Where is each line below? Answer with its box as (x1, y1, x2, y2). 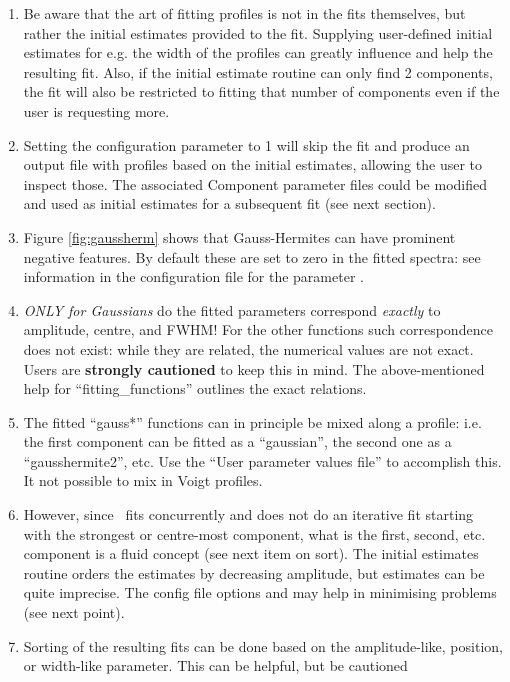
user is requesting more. (23, 100, 170, 121)
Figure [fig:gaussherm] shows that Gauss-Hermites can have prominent (23, 226, 456, 247)
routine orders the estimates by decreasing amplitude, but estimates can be (23, 562, 485, 583)
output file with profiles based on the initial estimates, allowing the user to (23, 154, 482, 175)
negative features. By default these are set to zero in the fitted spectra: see (23, 246, 481, 267)
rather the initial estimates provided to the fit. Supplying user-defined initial (23, 22, 493, 43)
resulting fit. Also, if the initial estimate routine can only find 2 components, (23, 61, 493, 82)
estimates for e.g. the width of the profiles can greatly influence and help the (23, 42, 493, 63)
